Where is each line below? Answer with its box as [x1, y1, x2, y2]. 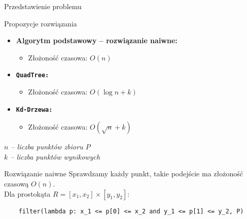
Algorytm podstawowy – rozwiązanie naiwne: [16, 35, 178, 46]
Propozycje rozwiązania [4, 18, 77, 28]
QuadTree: [16, 72, 49, 79]
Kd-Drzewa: [16, 106, 53, 113]
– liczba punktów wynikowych [10, 151, 100, 162]
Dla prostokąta [4, 188, 51, 199]
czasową [4, 178, 29, 189]
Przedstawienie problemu [4, 1, 82, 11]
